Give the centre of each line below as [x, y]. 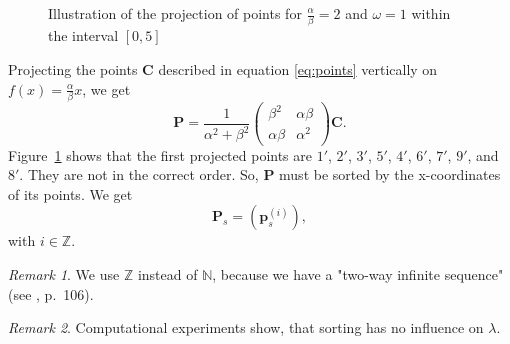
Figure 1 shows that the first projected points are [160, 154]
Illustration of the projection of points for [175, 13]
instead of [167, 273]
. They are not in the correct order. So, [139, 174]
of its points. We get [70, 193]
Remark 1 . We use [64, 273]
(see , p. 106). [51, 293]
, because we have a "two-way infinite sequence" [358, 273]
